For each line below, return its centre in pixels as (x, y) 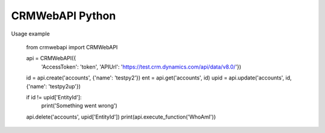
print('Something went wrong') (79, 106)
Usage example (31, 34)
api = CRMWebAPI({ (51, 58)
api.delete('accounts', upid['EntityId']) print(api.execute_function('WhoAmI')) (121, 117)
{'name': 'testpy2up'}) (54, 86)
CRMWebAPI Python (63, 16)
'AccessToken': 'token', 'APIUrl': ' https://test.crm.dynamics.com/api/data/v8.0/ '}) (141, 67)
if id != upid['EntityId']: (54, 97)
